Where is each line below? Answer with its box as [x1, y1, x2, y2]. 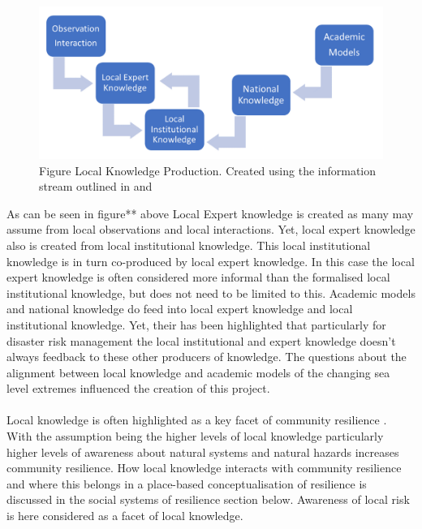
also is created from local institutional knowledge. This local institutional [6, 236, 371, 253]
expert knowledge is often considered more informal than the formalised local [6, 269, 390, 286]
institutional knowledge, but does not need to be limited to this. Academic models [6, 284, 416, 301]
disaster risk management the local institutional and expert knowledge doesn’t [6, 332, 396, 349]
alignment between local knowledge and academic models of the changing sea [6, 363, 390, 381]
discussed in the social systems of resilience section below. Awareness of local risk [6, 491, 410, 508]
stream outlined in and [39, 178, 153, 195]
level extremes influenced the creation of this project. [6, 380, 270, 397]
